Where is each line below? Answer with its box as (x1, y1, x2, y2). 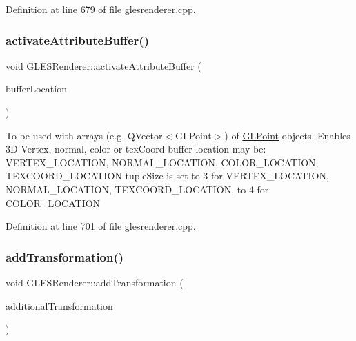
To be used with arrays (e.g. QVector (6, 128, 163, 142)
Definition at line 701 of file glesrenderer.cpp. (6, 219, 196, 233)
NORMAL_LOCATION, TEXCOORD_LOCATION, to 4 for (6, 182, 269, 196)
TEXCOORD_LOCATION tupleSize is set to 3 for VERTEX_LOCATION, (6, 168, 329, 183)
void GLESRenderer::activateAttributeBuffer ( (6, 58, 201, 72)
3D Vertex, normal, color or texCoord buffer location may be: (6, 142, 266, 156)
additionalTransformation (6, 298, 113, 313)
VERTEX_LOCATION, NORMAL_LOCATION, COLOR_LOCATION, (6, 155, 319, 169)
